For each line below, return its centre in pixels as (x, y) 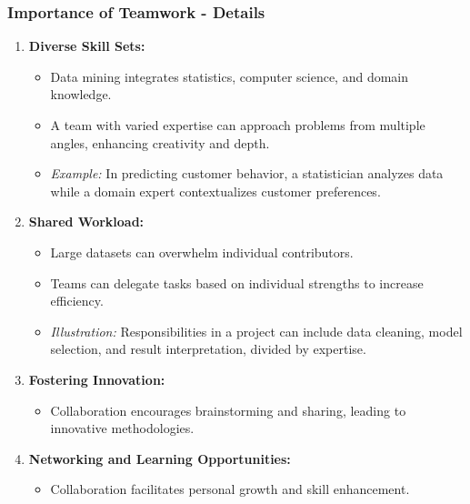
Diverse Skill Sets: (87, 46)
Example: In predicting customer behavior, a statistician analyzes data (247, 173)
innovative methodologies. (122, 428)
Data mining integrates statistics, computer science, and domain (230, 76)
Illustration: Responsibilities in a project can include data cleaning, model (256, 331)
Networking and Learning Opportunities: (160, 458)
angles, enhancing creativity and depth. (160, 142)
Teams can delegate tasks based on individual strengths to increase (237, 282)
